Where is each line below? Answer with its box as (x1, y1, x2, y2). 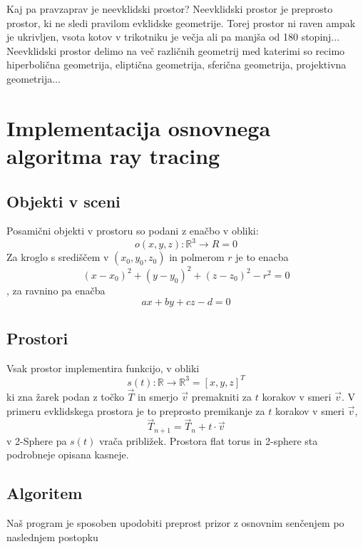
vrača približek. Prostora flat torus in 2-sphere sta (98, 433, 318, 448)
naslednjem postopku (6, 529, 98, 544)
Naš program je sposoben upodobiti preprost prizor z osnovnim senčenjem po (6, 515, 344, 530)
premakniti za (191, 389, 252, 404)
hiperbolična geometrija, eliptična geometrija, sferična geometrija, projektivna (6, 57, 347, 72)
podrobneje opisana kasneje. (6, 447, 129, 462)
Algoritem (6, 482, 83, 504)
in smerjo (138, 389, 178, 404)
